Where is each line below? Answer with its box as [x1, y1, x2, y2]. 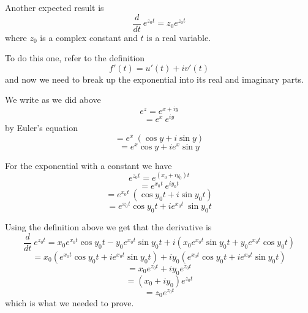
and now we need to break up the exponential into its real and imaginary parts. [5, 72, 304, 85]
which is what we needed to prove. [5, 296, 134, 309]
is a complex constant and [40, 31, 138, 43]
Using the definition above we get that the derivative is [5, 221, 212, 233]
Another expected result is [5, 1, 104, 13]
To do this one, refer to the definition [5, 51, 145, 64]
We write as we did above [5, 93, 101, 106]
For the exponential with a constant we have [5, 159, 172, 172]
